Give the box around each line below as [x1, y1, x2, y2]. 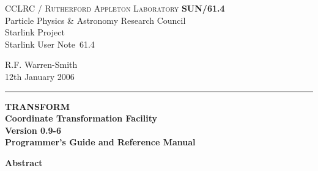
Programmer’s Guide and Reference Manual [5, 136, 196, 148]
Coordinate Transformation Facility [5, 112, 158, 125]
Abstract [5, 156, 43, 169]
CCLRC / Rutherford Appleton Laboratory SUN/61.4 [5, 2, 225, 14]
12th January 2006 [5, 70, 75, 82]
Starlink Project [5, 26, 65, 38]
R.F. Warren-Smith [5, 58, 78, 71]
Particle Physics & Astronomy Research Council [5, 13, 186, 26]
